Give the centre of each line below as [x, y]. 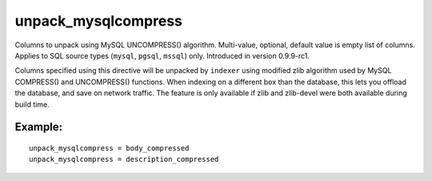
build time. [32, 104]
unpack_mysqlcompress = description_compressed [124, 159]
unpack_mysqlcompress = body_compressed [109, 148]
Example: [39, 127]
